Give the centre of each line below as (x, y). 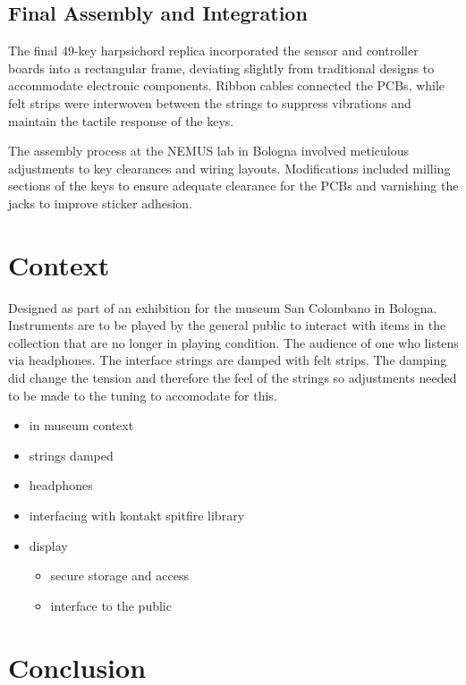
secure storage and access (119, 575)
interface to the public (111, 605)
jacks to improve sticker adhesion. (101, 203)
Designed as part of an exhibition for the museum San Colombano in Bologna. (223, 307)
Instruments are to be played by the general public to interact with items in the (227, 325)
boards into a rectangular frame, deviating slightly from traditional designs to (221, 68)
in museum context (81, 425)
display (48, 545)
